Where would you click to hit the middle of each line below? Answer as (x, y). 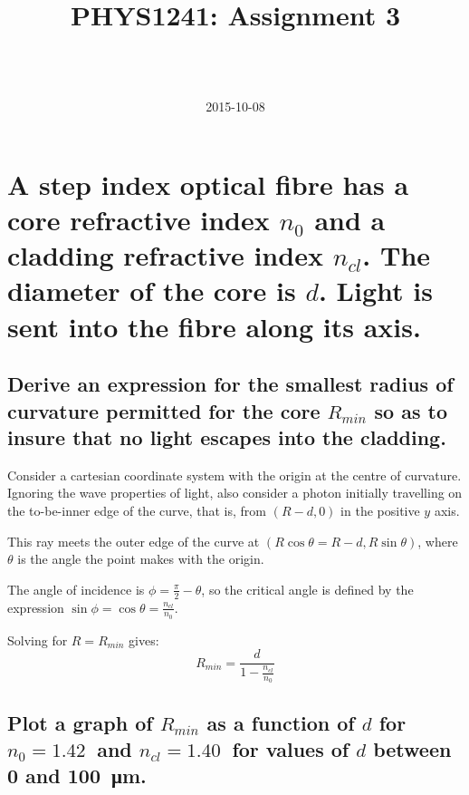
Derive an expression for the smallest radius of (230, 384)
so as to (411, 410)
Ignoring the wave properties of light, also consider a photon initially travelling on (235, 493)
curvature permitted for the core (164, 410)
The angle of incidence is (76, 589)
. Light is (375, 291)
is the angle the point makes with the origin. (141, 559)
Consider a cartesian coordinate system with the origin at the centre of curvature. (234, 475)
